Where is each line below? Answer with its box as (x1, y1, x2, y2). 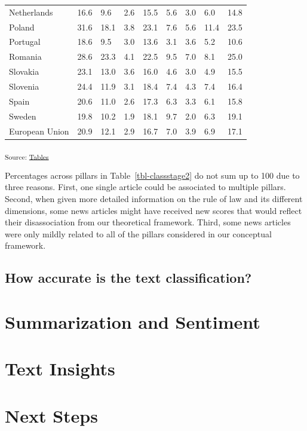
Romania (9, 50, 42, 63)
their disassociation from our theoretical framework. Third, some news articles (5, 216, 291, 228)
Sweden (9, 109, 36, 122)
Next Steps (5, 403, 98, 427)
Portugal (9, 35, 41, 48)
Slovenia (9, 80, 39, 92)
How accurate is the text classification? (5, 268, 252, 287)
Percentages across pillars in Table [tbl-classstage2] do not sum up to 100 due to (5, 169, 300, 181)
